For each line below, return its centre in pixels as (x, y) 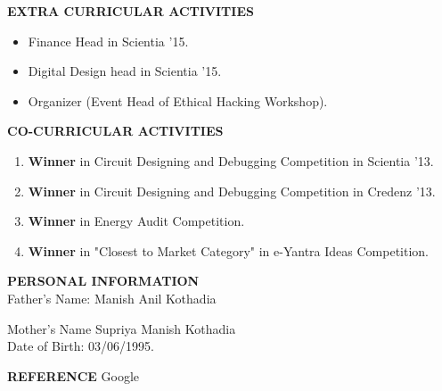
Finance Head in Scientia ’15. (108, 41)
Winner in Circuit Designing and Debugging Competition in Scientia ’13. (231, 160)
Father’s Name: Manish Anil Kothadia (112, 298)
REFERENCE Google (74, 375)
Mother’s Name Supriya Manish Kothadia (122, 328)
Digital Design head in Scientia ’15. (125, 71)
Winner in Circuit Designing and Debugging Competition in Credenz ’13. (232, 191)
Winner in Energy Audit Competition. (136, 221)
